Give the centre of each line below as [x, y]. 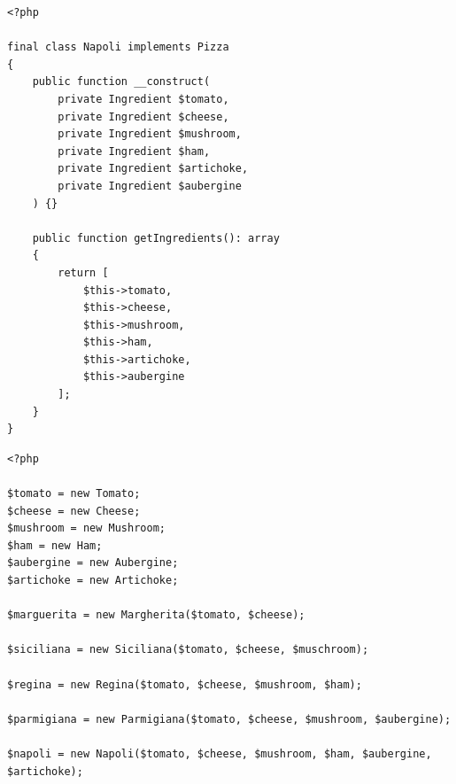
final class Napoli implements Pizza [118, 47]
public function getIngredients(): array [156, 238]
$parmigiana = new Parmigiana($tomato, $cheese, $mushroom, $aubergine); [229, 719]
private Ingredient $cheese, [143, 116]
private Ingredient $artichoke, [153, 169]
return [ [83, 272]
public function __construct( [121, 82]
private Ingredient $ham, [134, 151]
